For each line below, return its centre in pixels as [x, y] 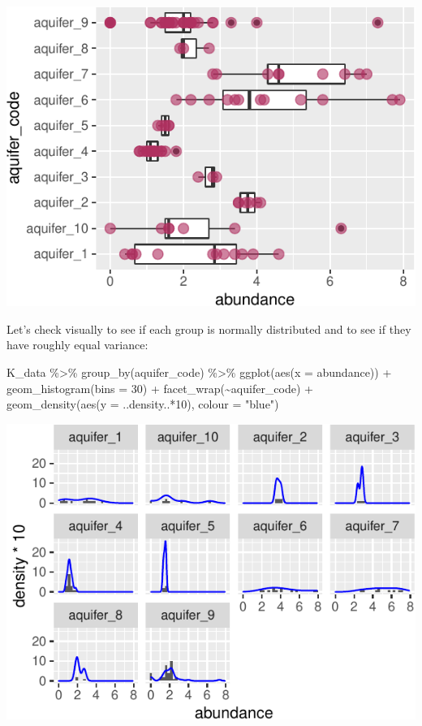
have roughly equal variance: [78, 345]
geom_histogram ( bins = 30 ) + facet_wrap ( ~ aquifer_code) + [160, 388]
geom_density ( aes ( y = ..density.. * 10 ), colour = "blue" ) [143, 404]
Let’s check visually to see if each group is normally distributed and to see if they [209, 328]
